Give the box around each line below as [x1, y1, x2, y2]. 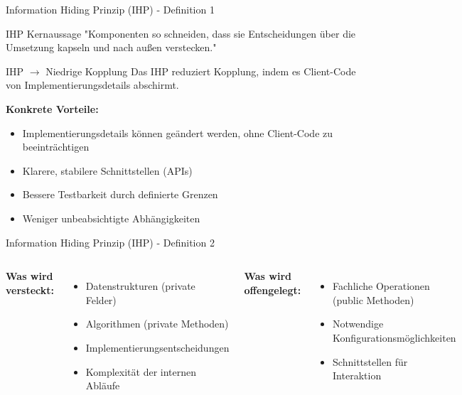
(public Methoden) [333, 292, 414, 307]
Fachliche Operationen [333, 278, 430, 293]
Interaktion [333, 368, 382, 383]
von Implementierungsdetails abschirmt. [6, 77, 179, 92]
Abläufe [85, 378, 120, 393]
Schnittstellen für [333, 354, 408, 369]
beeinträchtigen [22, 139, 90, 154]
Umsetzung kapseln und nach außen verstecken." [6, 40, 217, 55]
